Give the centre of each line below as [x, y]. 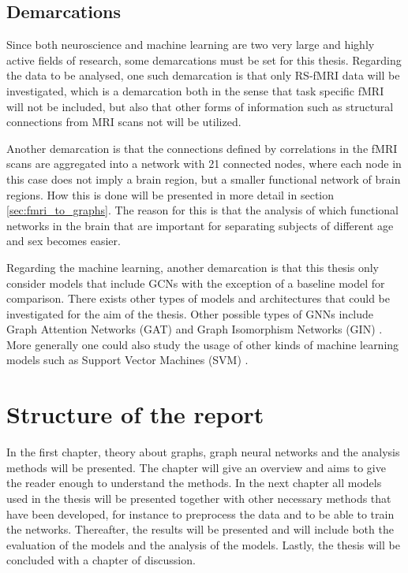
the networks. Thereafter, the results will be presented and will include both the [200, 529]
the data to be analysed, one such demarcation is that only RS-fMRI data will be [203, 75]
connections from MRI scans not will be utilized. [124, 122]
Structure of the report [135, 414]
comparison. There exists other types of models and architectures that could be [198, 298]
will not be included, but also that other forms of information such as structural [200, 106]
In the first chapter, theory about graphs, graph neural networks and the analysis [203, 452]
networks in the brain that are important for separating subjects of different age [200, 225]
